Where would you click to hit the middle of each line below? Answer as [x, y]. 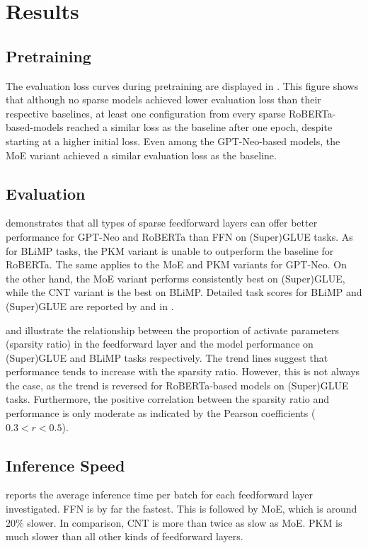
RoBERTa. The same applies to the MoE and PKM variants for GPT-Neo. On [177, 264]
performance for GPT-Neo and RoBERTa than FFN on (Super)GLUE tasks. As [179, 236]
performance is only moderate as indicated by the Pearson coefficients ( [161, 413]
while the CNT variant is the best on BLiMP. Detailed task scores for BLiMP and [184, 292]
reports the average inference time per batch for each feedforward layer [160, 495]
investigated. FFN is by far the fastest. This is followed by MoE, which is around [182, 509]
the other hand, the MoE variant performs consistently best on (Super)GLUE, [176, 278]
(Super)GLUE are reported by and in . [90, 306]
